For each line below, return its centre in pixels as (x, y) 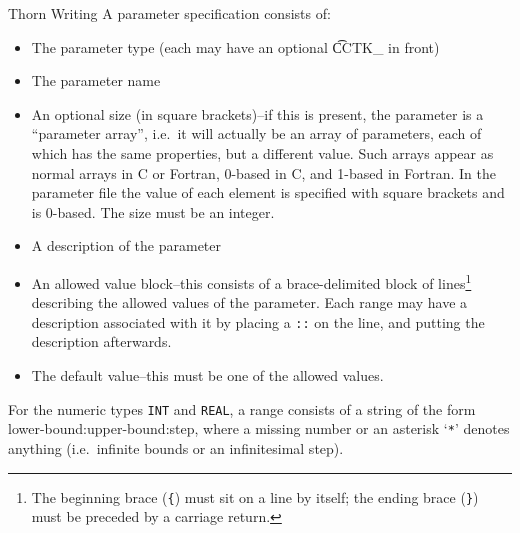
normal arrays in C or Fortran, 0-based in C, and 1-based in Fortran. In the (263, 172)
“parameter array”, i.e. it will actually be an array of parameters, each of (256, 133)
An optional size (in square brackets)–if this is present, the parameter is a (257, 113)
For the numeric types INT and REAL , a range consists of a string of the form (242, 408)
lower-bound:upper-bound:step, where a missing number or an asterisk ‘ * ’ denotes (259, 428)
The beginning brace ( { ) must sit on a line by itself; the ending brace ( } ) (255, 496)
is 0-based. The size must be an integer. (153, 211)
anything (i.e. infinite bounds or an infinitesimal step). (176, 447)
